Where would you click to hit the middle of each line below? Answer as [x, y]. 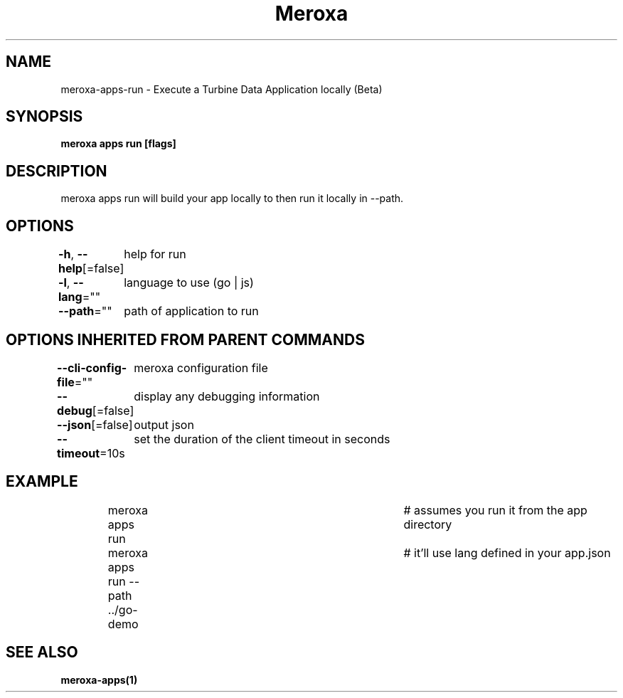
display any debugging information [227, 396]
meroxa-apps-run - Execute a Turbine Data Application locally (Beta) [222, 89]
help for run [155, 254]
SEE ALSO [42, 652]
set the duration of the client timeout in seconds [262, 439]
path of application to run [191, 311]
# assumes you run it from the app [495, 510]
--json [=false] [95, 424]
